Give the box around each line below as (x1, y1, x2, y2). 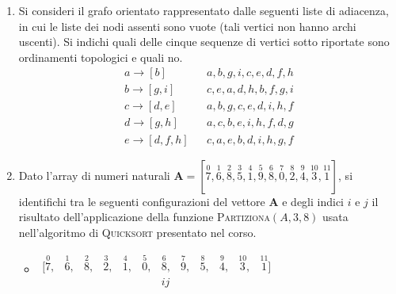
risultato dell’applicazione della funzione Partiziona (18, 208, 270, 225)
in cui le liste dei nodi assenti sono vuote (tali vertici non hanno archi (18, 17, 356, 34)
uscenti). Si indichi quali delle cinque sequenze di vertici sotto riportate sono (18, 33, 390, 50)
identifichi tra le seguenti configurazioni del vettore (18, 193, 265, 209)
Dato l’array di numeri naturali (18, 166, 170, 183)
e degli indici (282, 193, 345, 209)
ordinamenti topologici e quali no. (18, 48, 183, 65)
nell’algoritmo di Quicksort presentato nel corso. (18, 223, 257, 240)
